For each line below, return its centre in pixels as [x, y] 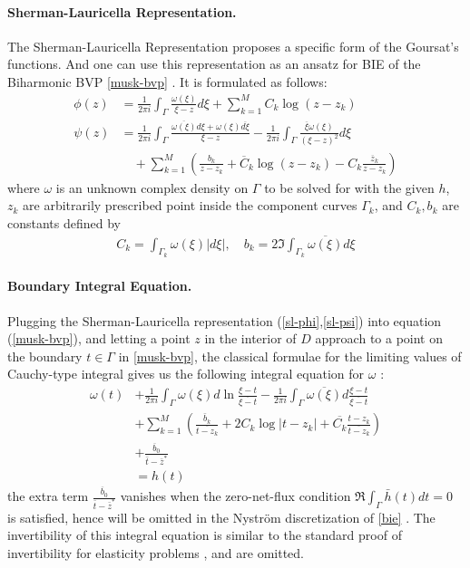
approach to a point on [379, 338]
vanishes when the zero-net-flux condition [235, 496]
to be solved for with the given [349, 187]
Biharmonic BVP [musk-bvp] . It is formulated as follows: [167, 81]
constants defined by [64, 222]
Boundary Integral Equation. [100, 286]
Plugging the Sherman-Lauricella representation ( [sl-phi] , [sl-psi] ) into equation [225, 320]
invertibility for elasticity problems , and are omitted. [156, 552]
